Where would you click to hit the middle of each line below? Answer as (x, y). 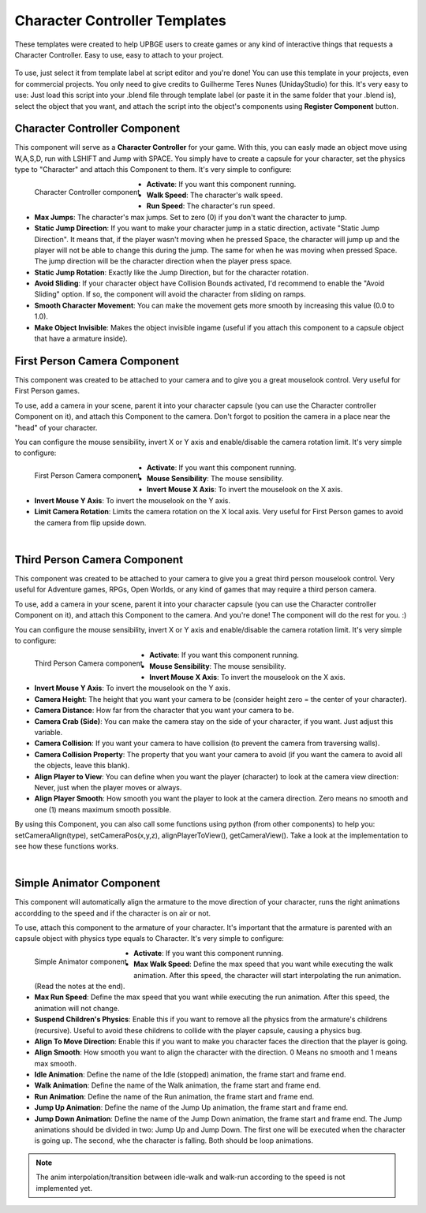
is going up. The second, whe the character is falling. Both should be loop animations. (174, 1140)
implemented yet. (64, 1188)
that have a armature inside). (81, 338)
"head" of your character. (56, 427)
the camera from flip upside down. (90, 523)
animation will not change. (77, 1008)
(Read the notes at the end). (80, 986)
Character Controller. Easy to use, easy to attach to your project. (119, 54)
